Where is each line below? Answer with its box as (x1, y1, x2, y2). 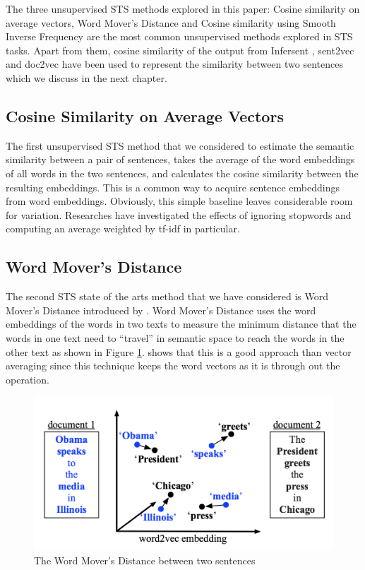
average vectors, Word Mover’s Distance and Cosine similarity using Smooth (6, 15, 336, 30)
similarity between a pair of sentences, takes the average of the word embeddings (6, 152, 355, 167)
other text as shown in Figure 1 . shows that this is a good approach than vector (6, 344, 352, 359)
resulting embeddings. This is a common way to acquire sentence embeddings (6, 179, 340, 194)
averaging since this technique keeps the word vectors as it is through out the (6, 358, 340, 373)
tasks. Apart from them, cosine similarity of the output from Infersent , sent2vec (6, 42, 354, 57)
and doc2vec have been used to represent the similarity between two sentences (6, 57, 343, 71)
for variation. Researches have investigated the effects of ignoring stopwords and (6, 207, 352, 222)
